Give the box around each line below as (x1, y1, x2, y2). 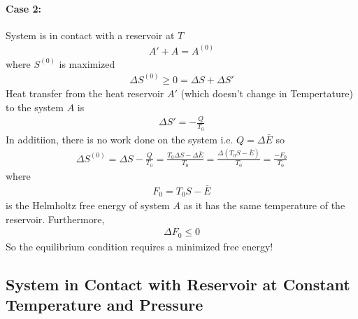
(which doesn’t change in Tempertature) (180, 85, 353, 100)
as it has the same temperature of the (183, 198, 345, 213)
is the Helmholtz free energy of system (6, 198, 170, 213)
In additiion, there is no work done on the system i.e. (6, 132, 234, 146)
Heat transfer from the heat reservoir (6, 85, 164, 100)
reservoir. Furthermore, (6, 211, 105, 226)
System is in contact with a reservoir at (6, 27, 175, 42)
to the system (6, 99, 64, 114)
